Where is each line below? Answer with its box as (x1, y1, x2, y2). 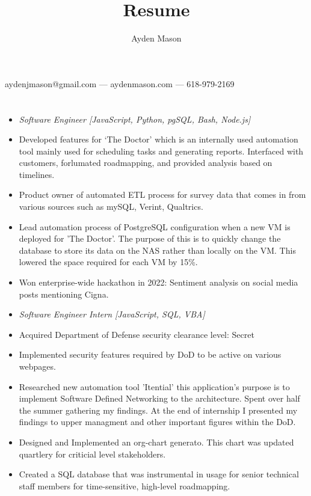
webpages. (19, 360, 56, 372)
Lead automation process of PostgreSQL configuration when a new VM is (19, 220, 291, 233)
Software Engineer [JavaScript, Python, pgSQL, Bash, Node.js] (19, 112, 251, 125)
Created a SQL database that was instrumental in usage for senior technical (19, 468, 299, 480)
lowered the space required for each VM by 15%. (19, 256, 198, 268)
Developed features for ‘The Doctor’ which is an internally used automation (19, 133, 298, 145)
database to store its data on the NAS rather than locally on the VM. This (19, 243, 296, 256)
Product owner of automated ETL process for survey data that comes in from (19, 188, 306, 201)
